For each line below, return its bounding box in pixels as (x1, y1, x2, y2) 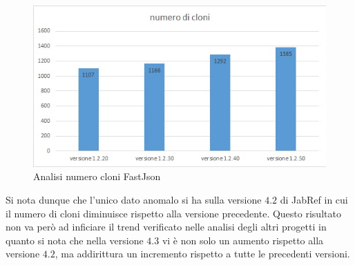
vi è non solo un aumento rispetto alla (162, 233, 324, 247)
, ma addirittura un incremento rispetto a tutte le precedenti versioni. (55, 246, 350, 261)
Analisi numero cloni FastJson (33, 169, 161, 184)
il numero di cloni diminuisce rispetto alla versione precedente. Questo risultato (6, 206, 341, 220)
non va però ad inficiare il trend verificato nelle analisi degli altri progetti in (6, 219, 327, 234)
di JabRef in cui (280, 192, 348, 206)
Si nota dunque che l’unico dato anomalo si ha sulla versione (6, 192, 262, 206)
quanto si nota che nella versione (6, 233, 144, 247)
